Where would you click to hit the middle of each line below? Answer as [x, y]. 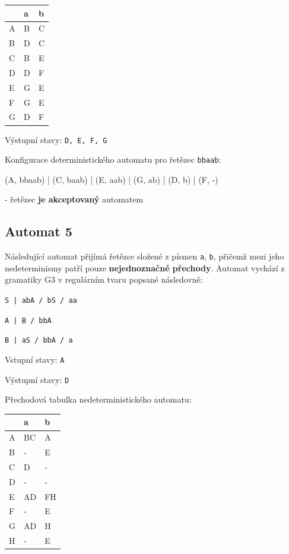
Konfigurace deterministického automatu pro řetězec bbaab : [113, 159]
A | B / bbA [28, 320]
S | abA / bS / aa [41, 301]
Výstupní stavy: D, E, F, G [56, 139]
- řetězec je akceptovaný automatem [74, 199]
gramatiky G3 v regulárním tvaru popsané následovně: [104, 279]
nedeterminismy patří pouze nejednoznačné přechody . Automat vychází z [145, 267]
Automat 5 [39, 231]
